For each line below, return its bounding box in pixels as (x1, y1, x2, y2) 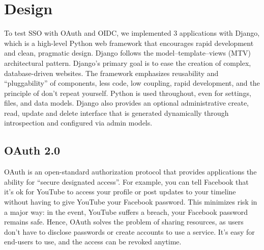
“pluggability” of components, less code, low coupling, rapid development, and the (4, 78, 260, 88)
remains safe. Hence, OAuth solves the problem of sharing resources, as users (4, 216, 244, 227)
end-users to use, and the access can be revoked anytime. (4, 236, 182, 247)
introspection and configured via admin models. (4, 117, 153, 128)
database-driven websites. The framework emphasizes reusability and (4, 67, 219, 78)
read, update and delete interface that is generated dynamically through (4, 107, 229, 118)
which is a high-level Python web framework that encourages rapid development (4, 37, 254, 48)
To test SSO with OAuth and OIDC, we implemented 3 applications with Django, (4, 28, 260, 38)
